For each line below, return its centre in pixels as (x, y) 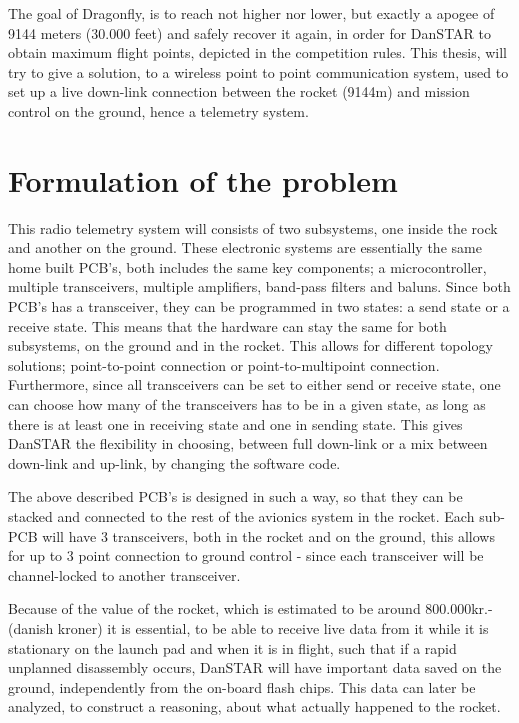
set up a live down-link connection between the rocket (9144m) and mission (239, 91)
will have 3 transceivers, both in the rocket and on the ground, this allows (268, 535)
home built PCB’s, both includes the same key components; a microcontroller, (247, 266)
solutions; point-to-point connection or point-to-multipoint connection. (224, 364)
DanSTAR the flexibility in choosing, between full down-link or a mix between (248, 443)
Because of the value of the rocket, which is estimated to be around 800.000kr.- (250, 608)
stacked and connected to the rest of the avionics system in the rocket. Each (241, 516)
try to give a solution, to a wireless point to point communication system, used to (258, 71)
